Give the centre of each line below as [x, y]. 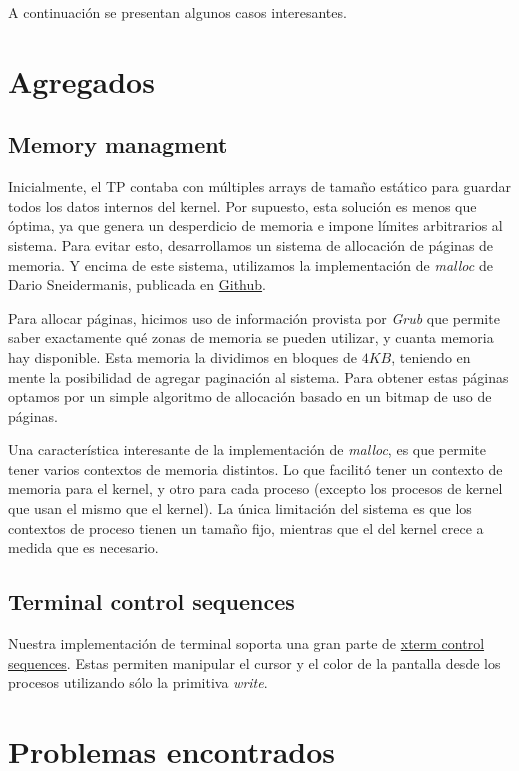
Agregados [81, 80]
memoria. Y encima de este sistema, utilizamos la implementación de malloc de [250, 264]
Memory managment [118, 144]
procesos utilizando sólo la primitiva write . [138, 682]
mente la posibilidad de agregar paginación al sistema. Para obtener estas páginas [258, 376]
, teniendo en [431, 356]
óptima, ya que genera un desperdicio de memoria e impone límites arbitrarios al [255, 225]
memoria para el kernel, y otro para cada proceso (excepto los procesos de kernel [255, 488]
